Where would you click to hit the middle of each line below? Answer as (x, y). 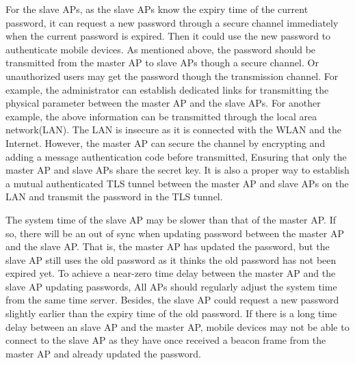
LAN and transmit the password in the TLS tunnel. (114, 197)
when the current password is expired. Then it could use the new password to (168, 36)
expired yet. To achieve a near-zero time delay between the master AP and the (171, 273)
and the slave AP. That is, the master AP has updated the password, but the (168, 246)
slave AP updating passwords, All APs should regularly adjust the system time (171, 286)
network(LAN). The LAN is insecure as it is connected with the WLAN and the (173, 130)
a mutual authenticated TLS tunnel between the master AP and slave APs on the (177, 183)
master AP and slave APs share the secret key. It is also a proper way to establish (177, 170)
